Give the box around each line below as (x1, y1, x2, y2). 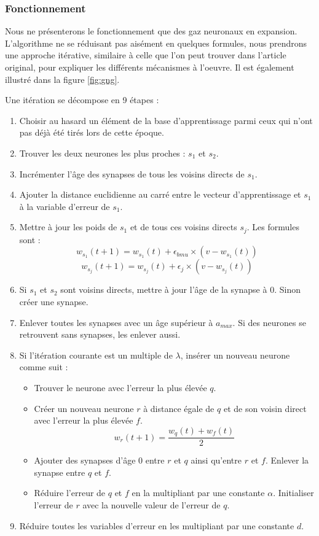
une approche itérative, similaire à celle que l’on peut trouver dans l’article (5, 49, 286, 61)
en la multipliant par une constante (132, 486, 265, 499)
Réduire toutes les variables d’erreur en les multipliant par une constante (19, 519, 294, 532)
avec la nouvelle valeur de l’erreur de (82, 499, 221, 511)
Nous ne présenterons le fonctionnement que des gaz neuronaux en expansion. (5, 25, 297, 37)
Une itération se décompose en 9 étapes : (5, 93, 159, 106)
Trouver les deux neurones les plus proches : (19, 146, 186, 159)
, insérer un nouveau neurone (180, 348, 290, 361)
